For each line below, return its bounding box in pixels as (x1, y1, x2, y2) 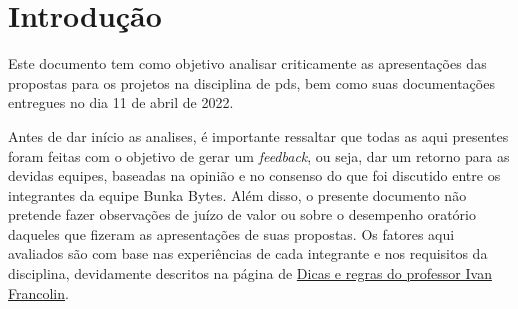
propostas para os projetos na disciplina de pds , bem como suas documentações (8, 72, 495, 93)
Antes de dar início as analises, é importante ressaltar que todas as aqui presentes (8, 125, 509, 146)
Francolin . (8, 282, 69, 303)
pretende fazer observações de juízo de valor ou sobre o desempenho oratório (8, 204, 476, 225)
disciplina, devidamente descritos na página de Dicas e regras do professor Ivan (8, 263, 492, 284)
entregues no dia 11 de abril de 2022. (8, 92, 234, 113)
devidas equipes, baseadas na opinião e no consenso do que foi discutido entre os (8, 165, 501, 186)
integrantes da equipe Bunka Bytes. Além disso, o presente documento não (8, 184, 467, 205)
